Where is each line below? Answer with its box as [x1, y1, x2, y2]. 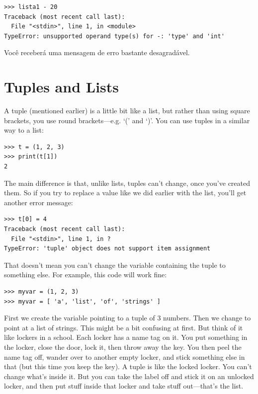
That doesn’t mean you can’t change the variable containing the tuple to [4, 259, 226, 270]
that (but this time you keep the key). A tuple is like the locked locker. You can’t [4, 361, 252, 372]
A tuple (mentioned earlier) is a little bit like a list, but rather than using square [4, 105, 250, 116]
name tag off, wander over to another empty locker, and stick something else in [4, 351, 245, 362]
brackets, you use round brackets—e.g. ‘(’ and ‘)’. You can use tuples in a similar [4, 115, 250, 125]
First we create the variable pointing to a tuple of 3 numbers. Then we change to [4, 313, 251, 323]
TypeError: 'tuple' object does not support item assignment [4, 245, 211, 252]
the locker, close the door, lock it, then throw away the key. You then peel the [4, 341, 242, 352]
